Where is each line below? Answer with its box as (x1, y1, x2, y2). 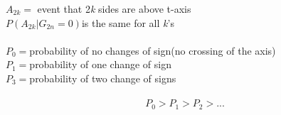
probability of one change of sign (29, 57, 171, 72)
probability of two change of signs (29, 70, 176, 85)
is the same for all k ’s (81, 15, 174, 30)
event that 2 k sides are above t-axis (37, 1, 191, 16)
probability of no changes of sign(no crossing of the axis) (29, 43, 276, 57)
